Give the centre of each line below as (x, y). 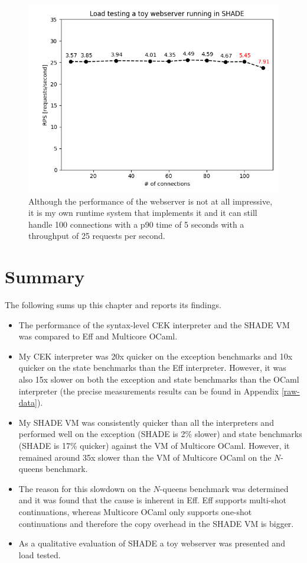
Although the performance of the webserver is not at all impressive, (151, 201)
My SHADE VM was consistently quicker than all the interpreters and (146, 422)
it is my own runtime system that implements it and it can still (143, 213)
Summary (45, 276)
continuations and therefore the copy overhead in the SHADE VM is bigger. (156, 523)
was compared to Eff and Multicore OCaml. (98, 336)
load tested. (40, 554)
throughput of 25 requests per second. (97, 236)
